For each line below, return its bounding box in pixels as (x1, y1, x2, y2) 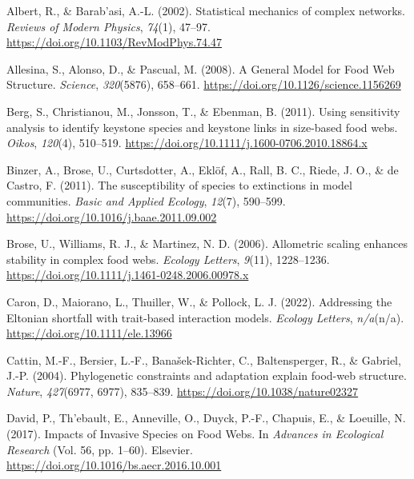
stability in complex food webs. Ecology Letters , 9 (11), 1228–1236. (6, 250, 330, 267)
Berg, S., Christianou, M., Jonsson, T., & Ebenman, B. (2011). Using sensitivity (6, 102, 400, 119)
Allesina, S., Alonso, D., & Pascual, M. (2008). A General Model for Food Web (6, 60, 395, 77)
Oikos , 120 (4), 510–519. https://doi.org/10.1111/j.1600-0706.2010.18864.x (6, 134, 368, 151)
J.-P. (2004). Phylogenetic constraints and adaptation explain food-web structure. (6, 367, 407, 384)
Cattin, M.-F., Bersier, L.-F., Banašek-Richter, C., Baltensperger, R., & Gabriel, (6, 351, 401, 368)
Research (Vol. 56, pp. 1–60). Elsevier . (6, 441, 193, 457)
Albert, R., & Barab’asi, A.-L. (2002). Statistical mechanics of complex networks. (6, 2, 405, 18)
